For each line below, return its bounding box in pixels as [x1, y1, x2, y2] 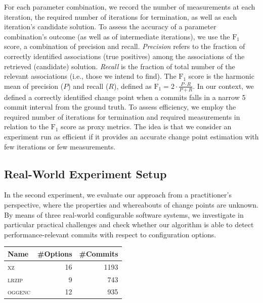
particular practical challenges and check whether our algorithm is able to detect [4, 219, 254, 230]
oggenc [8, 286, 31, 297]
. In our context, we [193, 80, 254, 91]
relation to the [4, 121, 49, 132]
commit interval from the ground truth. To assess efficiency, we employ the [4, 102, 236, 112]
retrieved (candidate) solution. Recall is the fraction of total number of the [4, 61, 235, 71]
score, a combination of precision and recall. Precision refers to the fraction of [4, 41, 245, 52]
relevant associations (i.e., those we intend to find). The [4, 71, 177, 81]
